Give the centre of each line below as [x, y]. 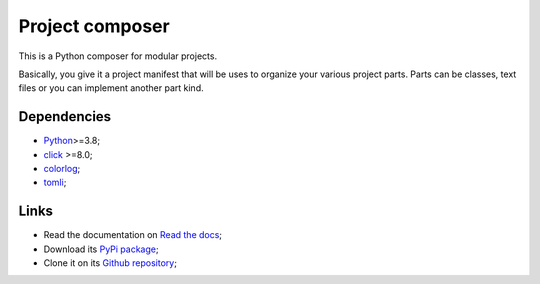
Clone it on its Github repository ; [110, 263]
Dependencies [65, 116]
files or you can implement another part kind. [111, 88]
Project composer [94, 26]
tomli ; [55, 182]
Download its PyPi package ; [101, 249]
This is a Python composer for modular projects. [118, 56]
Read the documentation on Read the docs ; [133, 235]
